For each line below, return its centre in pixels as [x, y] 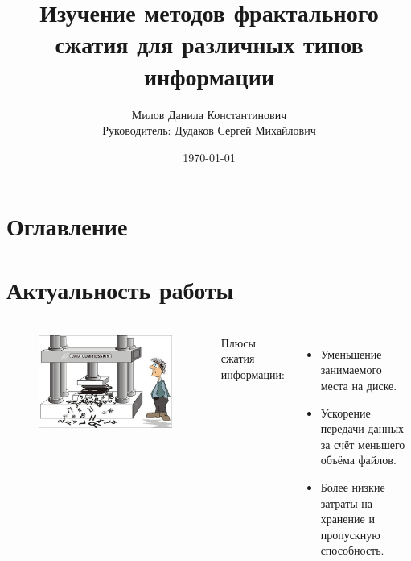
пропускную [350, 534]
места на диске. [359, 385]
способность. [352, 550]
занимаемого [351, 370]
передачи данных [362, 428]
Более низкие [353, 486]
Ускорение [345, 412]
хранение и [347, 519]
